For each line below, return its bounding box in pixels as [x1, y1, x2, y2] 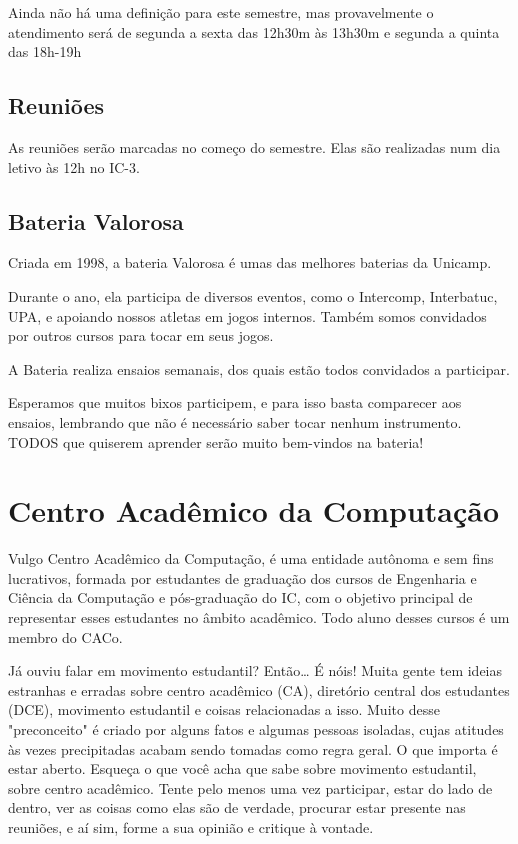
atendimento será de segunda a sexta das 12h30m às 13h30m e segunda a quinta [8, 21, 500, 42]
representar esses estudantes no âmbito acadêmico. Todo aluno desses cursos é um [8, 607, 510, 628]
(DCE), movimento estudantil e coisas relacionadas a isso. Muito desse [8, 699, 440, 720]
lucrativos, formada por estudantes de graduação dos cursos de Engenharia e [8, 567, 477, 588]
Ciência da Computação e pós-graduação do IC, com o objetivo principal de [8, 587, 473, 608]
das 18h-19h [8, 41, 82, 62]
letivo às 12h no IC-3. [8, 156, 140, 177]
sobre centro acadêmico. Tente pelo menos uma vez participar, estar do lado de [8, 777, 493, 798]
